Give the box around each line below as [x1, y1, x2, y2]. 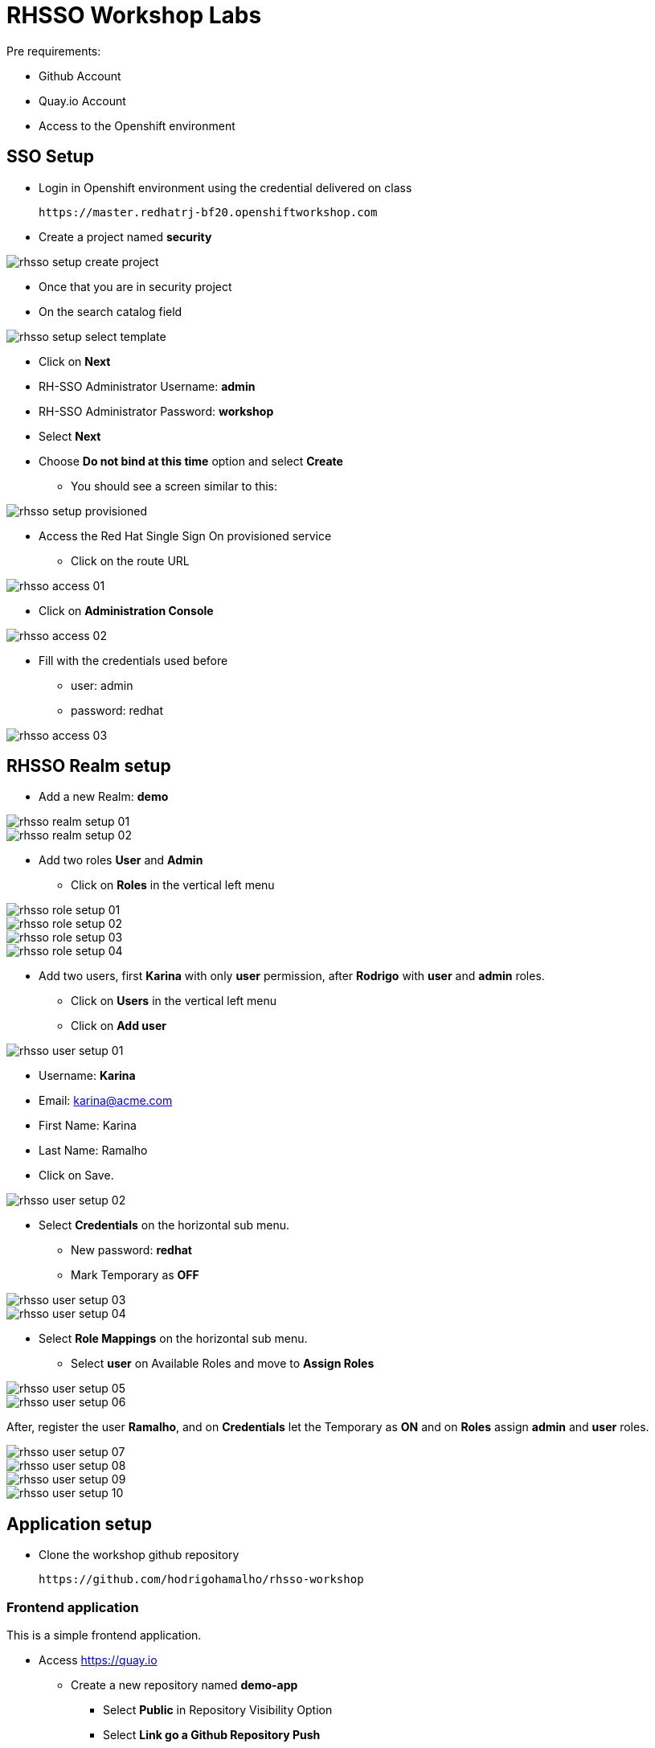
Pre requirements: [6, 43, 101, 58]
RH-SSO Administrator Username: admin [39, 379, 256, 393]
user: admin [71, 678, 133, 692]
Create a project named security [39, 229, 212, 244]
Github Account [39, 68, 121, 83]
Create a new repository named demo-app [71, 1678, 298, 1693]
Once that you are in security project [39, 279, 232, 293]
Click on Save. [39, 1168, 114, 1183]
